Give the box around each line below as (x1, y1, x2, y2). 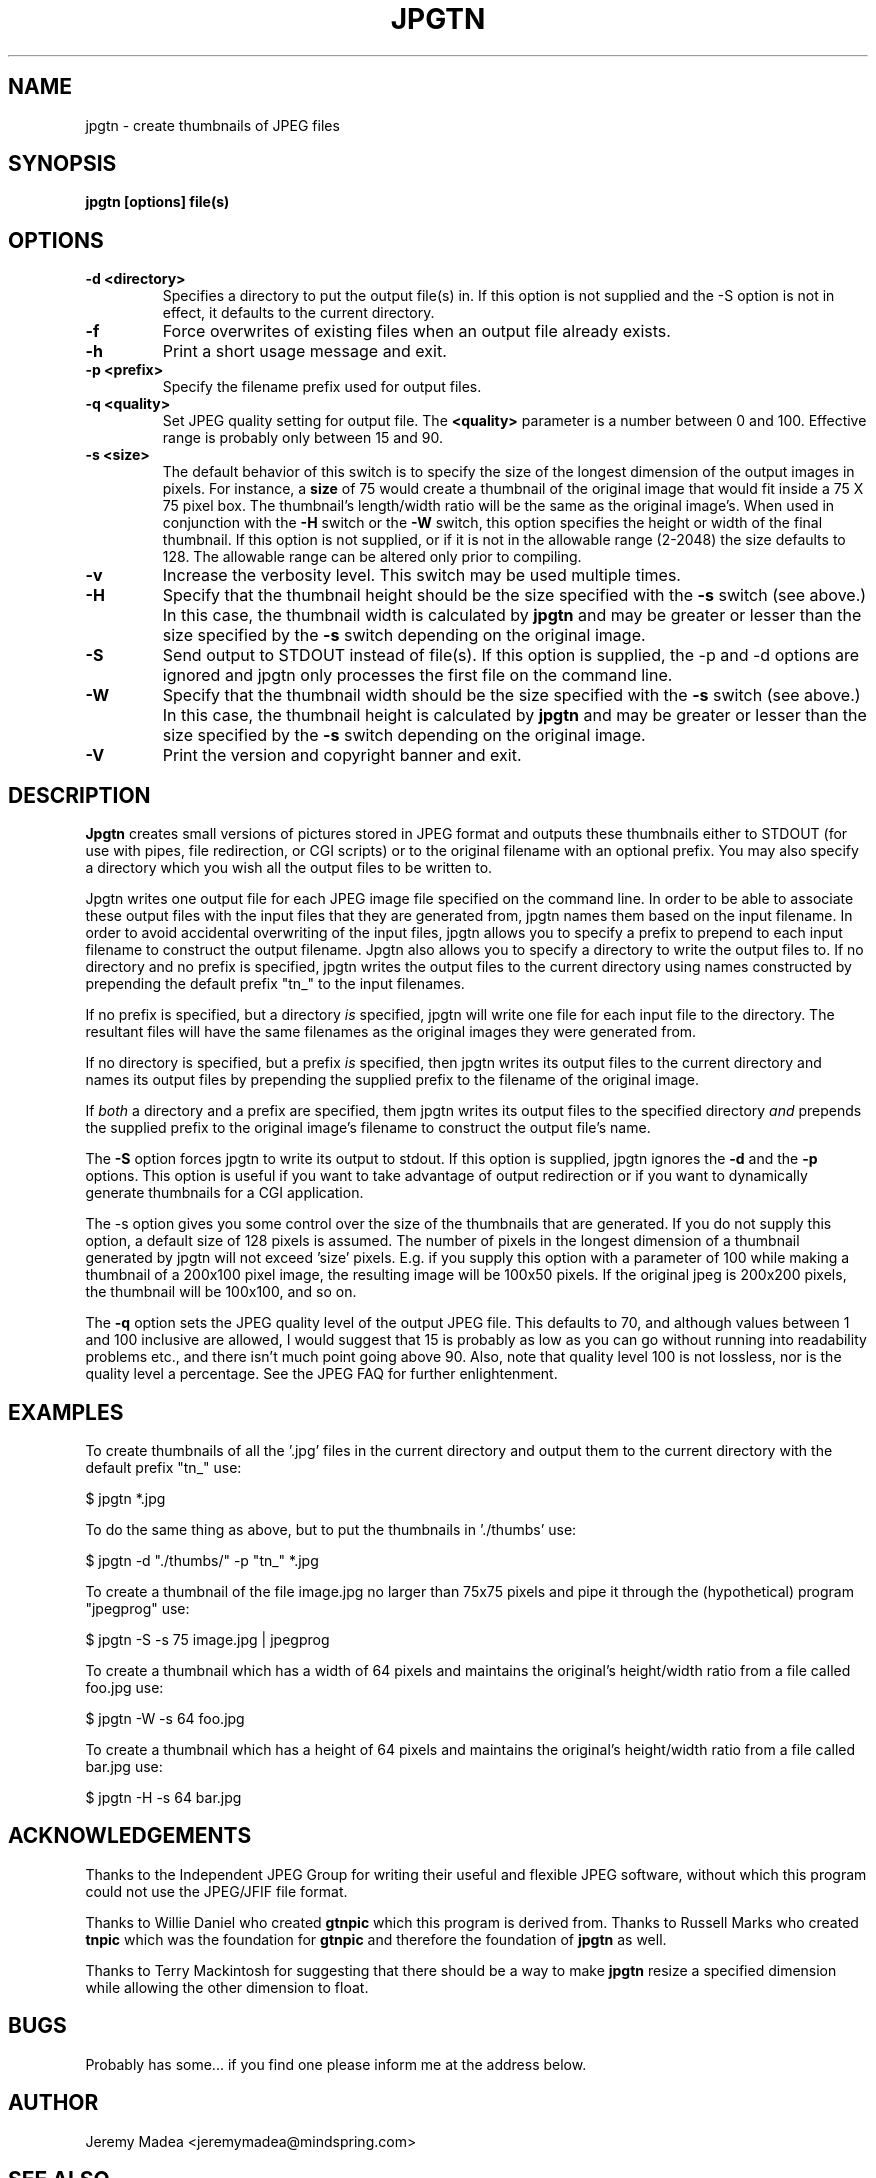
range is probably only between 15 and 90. (162, 429, 443, 447)
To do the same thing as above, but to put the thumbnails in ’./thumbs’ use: (85, 1520, 577, 1538)
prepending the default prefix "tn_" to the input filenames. (85, 975, 465, 993)
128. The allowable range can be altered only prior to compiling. (162, 548, 582, 566)
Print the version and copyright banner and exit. (162, 745, 522, 766)
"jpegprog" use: (85, 1599, 190, 1617)
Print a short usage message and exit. (162, 341, 447, 362)
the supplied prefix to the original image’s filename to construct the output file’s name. (85, 1119, 651, 1137)
